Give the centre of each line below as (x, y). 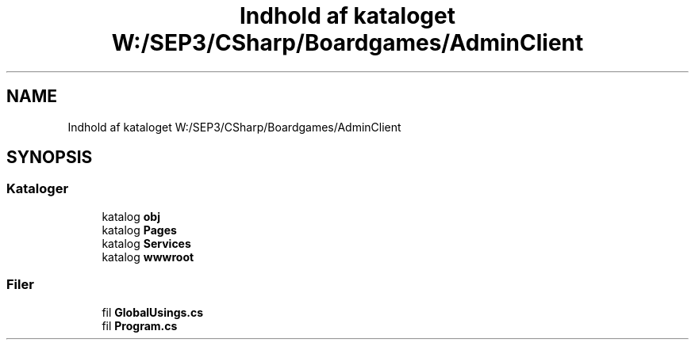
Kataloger (38, 189)
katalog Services (146, 243)
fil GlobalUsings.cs (153, 312)
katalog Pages (139, 230)
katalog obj (131, 216)
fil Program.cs (140, 325)
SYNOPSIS (50, 158)
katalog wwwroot (148, 257)
